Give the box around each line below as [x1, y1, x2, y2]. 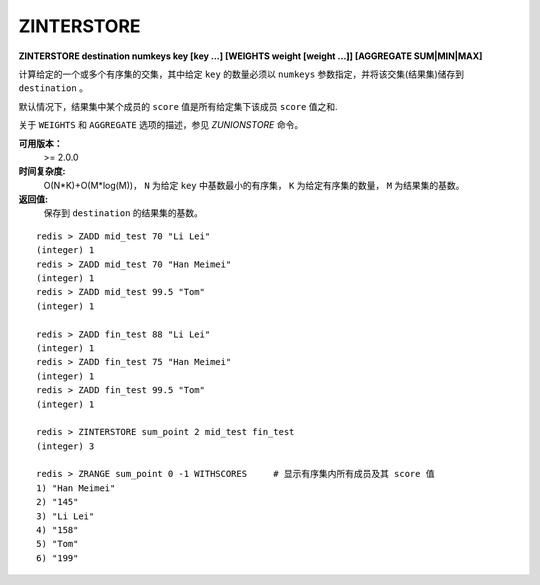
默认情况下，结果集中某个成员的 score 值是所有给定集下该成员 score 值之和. [18, 100, 339, 112]
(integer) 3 [36, 440, 95, 452]
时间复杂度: [18, 165, 66, 177]
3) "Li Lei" [36, 510, 95, 522]
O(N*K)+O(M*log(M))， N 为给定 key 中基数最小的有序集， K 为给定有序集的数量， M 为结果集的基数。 [43, 179, 465, 191]
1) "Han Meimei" [36, 482, 116, 494]
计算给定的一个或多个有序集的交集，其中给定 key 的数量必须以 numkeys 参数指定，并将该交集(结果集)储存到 [18, 68, 465, 80]
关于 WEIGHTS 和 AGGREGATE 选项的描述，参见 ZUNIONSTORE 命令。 [18, 119, 304, 131]
